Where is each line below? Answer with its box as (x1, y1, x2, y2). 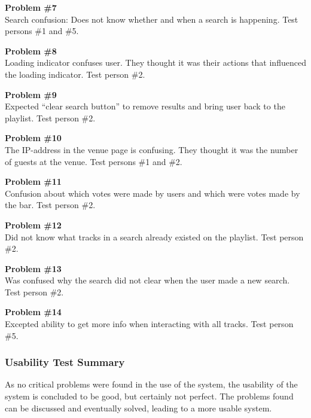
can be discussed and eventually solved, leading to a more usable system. (5, 401, 272, 414)
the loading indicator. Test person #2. (5, 68, 145, 80)
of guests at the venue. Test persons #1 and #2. (5, 155, 182, 167)
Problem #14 (5, 306, 62, 318)
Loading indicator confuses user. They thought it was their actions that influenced (5, 56, 306, 69)
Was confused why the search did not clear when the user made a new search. (5, 274, 290, 286)
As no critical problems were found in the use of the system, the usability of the (5, 378, 298, 390)
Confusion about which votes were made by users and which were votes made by (5, 187, 300, 199)
